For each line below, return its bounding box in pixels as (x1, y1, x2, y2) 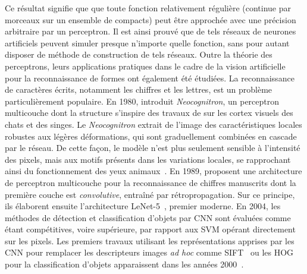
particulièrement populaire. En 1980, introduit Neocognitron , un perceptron (5, 95, 280, 107)
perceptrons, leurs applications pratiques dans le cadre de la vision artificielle (5, 59, 286, 72)
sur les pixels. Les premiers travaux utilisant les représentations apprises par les (5, 234, 295, 247)
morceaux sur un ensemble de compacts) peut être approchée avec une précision (5, 13, 296, 26)
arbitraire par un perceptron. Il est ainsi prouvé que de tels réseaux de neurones (5, 25, 296, 37)
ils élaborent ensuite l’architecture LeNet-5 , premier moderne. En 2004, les (5, 200, 281, 212)
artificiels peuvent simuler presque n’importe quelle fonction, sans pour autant (5, 36, 290, 49)
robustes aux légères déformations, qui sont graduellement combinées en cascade (5, 130, 297, 142)
